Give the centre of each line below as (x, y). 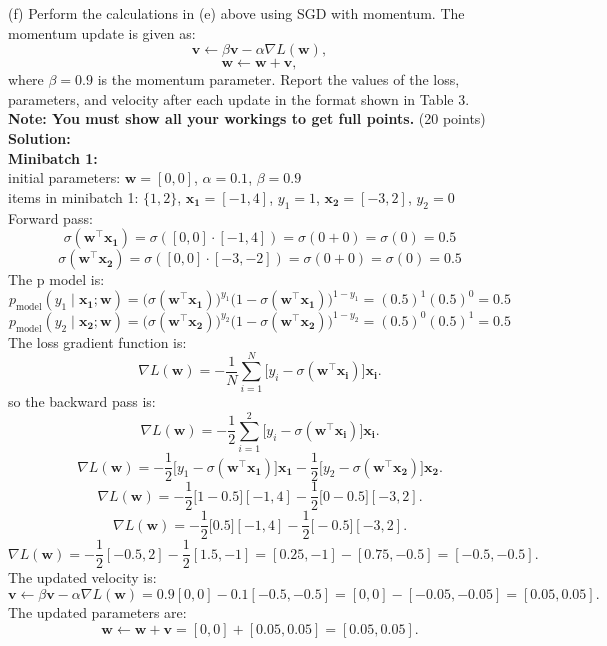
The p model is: (56, 279)
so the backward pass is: (82, 401)
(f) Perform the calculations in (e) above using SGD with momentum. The (236, 13)
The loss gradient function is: (97, 341)
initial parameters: (64, 177)
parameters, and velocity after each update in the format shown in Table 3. (239, 98)
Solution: (39, 137)
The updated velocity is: (82, 577)
